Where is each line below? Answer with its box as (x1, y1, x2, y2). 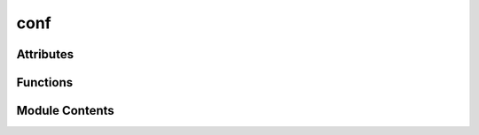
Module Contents (16, 103, 114, 118)
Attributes (16, 47, 75, 62)
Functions (16, 75, 74, 90)
